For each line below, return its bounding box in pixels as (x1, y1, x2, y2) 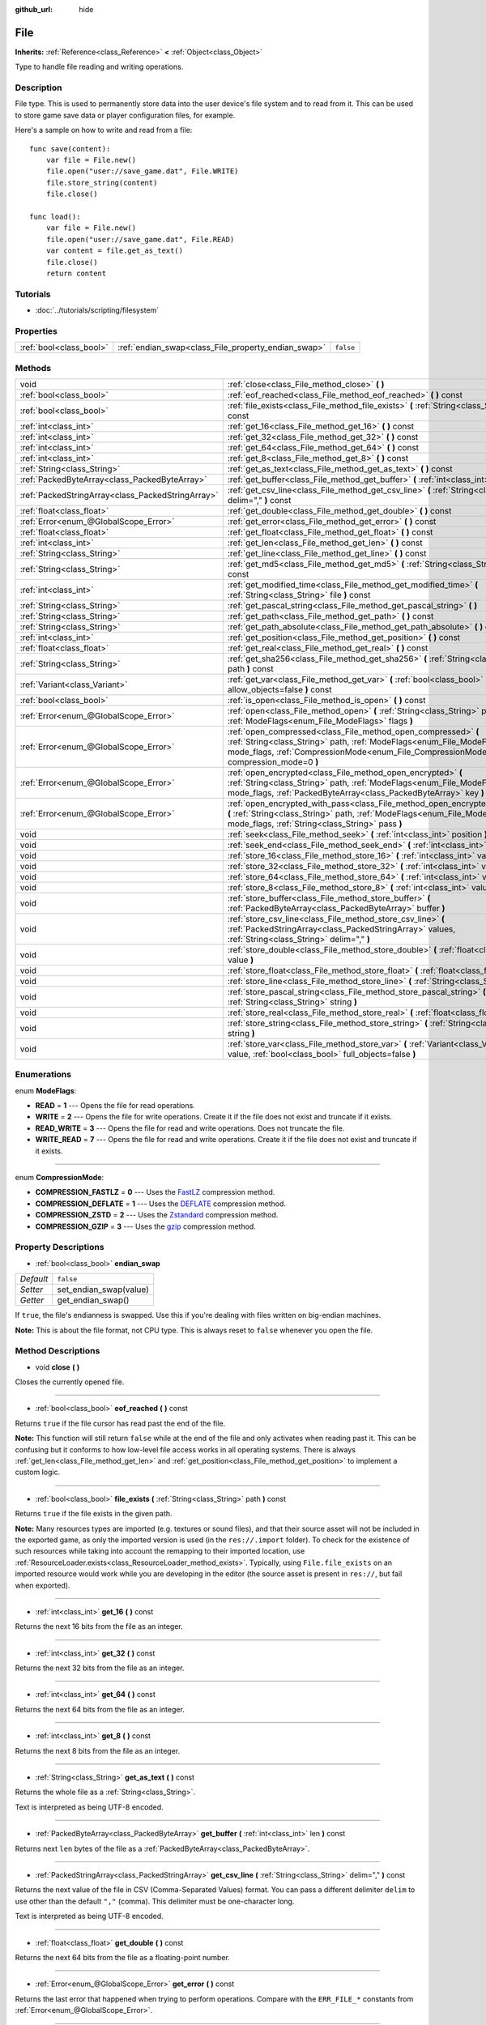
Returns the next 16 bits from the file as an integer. (15, 1622, 184, 1631)
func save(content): (29, 144, 111, 153)
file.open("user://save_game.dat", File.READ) (45, 235, 235, 244)
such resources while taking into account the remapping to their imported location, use (15, 1546, 305, 1556)
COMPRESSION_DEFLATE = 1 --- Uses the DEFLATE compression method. (35, 1199, 287, 1209)
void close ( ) (35, 1362, 80, 1372)
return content (45, 268, 107, 278)
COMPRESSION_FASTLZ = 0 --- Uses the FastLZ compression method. (35, 1187, 275, 1197)
